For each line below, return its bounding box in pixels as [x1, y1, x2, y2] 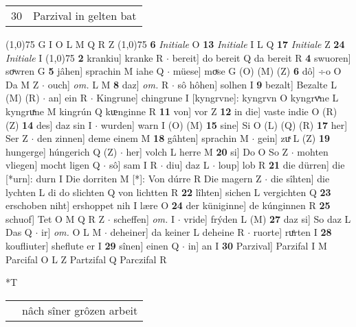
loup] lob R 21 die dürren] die [218, 158, 345, 172]
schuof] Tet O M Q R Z [5, 211, 105, 226]
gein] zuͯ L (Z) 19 [258, 131, 331, 145]
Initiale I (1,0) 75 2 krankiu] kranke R [5, 50, 164, 64]
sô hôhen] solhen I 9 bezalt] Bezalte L [177, 77, 337, 91]
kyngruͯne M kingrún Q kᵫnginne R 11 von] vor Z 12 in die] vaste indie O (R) [5, 104, 337, 118]
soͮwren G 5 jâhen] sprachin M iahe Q [5, 64, 164, 78]
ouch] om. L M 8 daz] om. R [47, 77, 169, 91]
